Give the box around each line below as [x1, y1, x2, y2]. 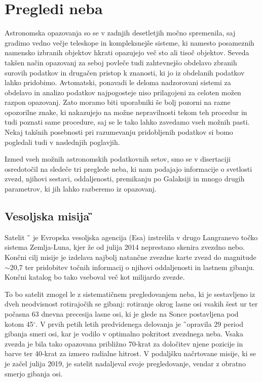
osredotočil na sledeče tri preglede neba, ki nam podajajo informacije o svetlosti [5, 163, 252, 174]
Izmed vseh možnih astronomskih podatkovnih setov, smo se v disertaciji [5, 154, 231, 164]
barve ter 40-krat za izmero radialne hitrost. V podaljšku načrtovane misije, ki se [5, 348, 256, 359]
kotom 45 [5, 318, 33, 329]
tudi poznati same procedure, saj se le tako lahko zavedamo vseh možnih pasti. [5, 117, 250, 127]
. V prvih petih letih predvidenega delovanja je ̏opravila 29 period [35, 318, 243, 329]
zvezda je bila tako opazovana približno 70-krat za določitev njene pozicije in [5, 338, 243, 349]
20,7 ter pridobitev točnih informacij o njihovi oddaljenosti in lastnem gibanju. [10, 261, 255, 272]
